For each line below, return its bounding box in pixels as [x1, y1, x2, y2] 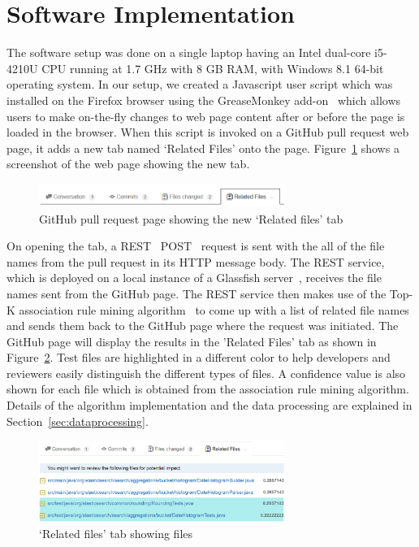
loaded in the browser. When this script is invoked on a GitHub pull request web [6, 124, 409, 141]
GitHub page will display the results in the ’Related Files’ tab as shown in [6, 332, 377, 349]
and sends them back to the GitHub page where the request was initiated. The [6, 317, 399, 334]
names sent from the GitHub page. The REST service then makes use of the [6, 284, 387, 302]
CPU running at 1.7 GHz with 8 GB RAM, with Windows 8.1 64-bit [41, 59, 384, 76]
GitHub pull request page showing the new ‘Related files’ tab [39, 210, 343, 227]
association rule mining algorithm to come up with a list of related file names [19, 301, 409, 318]
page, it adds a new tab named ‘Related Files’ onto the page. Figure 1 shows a [6, 139, 400, 156]
